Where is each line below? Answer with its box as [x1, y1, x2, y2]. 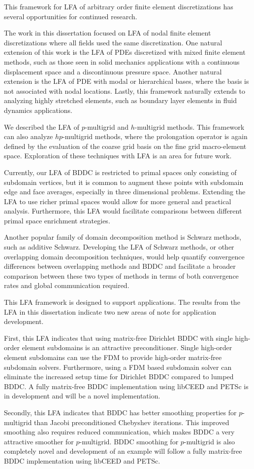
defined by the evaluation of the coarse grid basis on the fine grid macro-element [4, 141, 247, 151]
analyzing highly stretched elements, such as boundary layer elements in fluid [4, 95, 237, 106]
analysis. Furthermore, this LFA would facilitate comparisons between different [4, 206, 242, 216]
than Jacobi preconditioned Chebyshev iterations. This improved [34, 417, 229, 427]
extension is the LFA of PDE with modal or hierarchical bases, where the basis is [4, 76, 249, 86]
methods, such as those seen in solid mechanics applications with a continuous [4, 56, 240, 67]
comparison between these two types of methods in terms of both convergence [4, 270, 239, 281]
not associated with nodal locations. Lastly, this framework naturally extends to [4, 85, 246, 96]
